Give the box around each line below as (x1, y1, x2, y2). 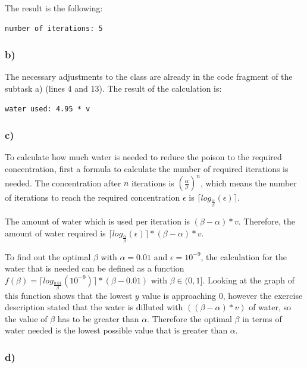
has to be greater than (57, 312, 139, 325)
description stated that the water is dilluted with (5, 301, 183, 313)
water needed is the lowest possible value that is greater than (5, 324, 228, 336)
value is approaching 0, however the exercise (142, 289, 303, 301)
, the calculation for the (201, 250, 287, 263)
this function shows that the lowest (5, 289, 133, 301)
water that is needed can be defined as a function (5, 262, 184, 275)
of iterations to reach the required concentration (5, 191, 180, 204)
